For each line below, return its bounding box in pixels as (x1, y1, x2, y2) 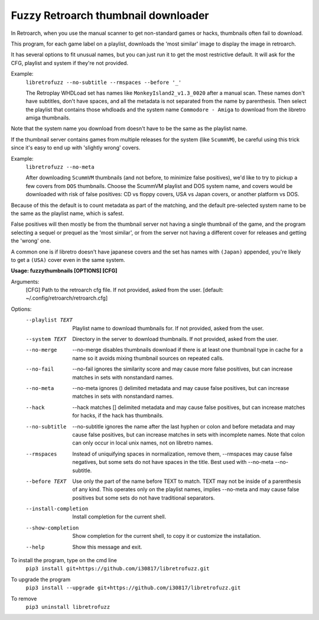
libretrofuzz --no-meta (25, 164, 95, 171)
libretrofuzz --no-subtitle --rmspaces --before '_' (25, 79, 182, 86)
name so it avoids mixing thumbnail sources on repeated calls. (72, 355, 224, 362)
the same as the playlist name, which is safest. (11, 210, 124, 217)
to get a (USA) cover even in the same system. (11, 256, 125, 263)
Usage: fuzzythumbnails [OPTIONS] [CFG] (11, 267, 118, 274)
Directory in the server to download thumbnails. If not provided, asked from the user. (72, 336, 278, 343)
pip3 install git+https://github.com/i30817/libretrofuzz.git (25, 565, 210, 572)
